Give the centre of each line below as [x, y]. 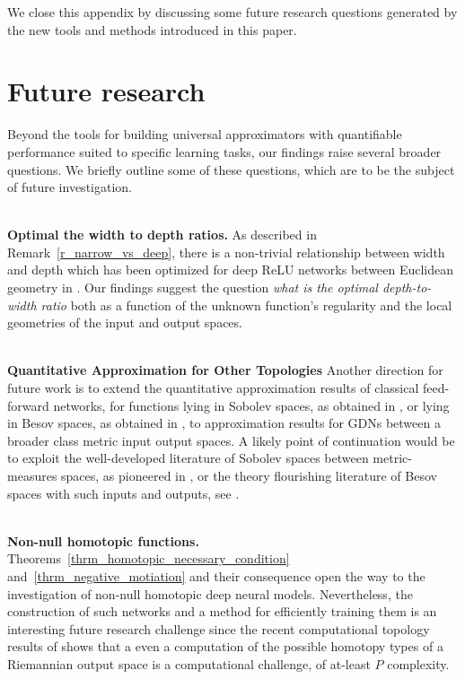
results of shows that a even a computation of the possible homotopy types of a [225, 646]
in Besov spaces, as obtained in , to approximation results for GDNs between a [224, 423]
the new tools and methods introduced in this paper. [152, 29]
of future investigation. [70, 187]
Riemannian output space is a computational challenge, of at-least [189, 663]
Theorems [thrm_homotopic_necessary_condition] [149, 558]
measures [32, 475]
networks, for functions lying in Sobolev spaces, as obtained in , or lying [251, 405]
